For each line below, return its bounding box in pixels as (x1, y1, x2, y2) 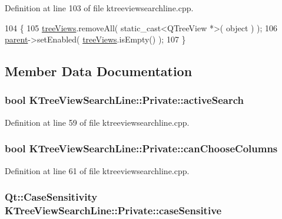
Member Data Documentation (5, 62, 193, 80)
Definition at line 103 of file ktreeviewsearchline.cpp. (5, 2, 194, 14)
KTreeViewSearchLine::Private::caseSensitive (5, 203, 222, 218)
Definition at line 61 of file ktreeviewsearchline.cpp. (5, 164, 190, 176)
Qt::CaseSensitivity (5, 189, 98, 204)
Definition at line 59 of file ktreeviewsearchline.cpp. (5, 116, 190, 128)
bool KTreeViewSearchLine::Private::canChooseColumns (5, 141, 278, 156)
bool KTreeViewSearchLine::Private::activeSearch (5, 93, 244, 107)
